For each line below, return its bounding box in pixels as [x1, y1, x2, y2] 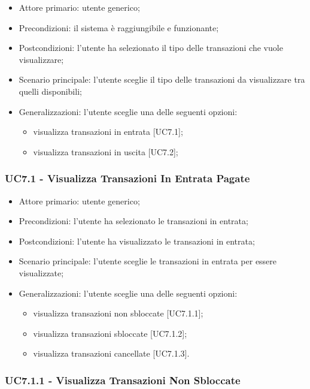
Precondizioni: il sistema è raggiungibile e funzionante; [19, 21, 219, 34]
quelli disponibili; [19, 85, 82, 97]
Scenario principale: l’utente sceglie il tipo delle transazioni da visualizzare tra [19, 73, 305, 86]
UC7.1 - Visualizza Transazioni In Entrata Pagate [5, 171, 250, 186]
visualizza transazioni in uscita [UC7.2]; [33, 145, 178, 158]
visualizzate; [19, 266, 64, 279]
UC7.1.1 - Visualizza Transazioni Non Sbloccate [5, 372, 241, 387]
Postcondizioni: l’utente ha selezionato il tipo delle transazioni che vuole [19, 41, 283, 54]
